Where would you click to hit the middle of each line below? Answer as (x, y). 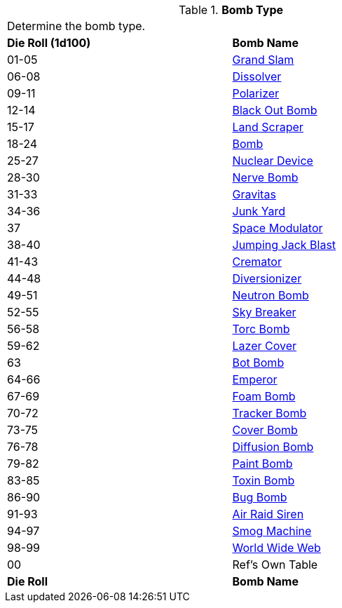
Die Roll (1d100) (49, 43)
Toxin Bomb (264, 480)
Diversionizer (267, 278)
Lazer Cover (264, 346)
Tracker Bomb (269, 413)
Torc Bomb (261, 329)
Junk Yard (259, 211)
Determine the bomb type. (76, 26)
